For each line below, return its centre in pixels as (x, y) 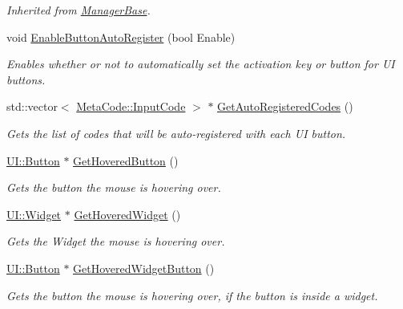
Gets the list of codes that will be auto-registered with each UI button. (176, 133)
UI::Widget (34, 214)
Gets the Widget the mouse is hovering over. (116, 241)
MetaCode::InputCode (131, 106)
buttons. (26, 79)
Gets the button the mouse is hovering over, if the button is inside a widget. (192, 295)
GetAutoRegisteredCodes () (285, 106)
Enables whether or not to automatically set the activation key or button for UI (201, 64)
